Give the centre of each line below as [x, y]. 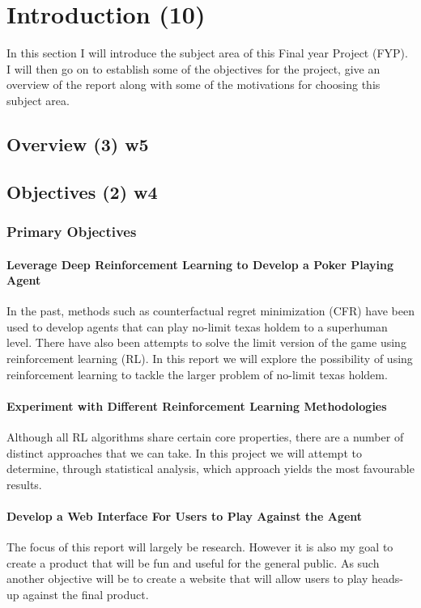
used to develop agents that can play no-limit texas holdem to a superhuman [197, 326]
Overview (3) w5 [78, 144]
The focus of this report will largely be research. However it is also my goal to [200, 547]
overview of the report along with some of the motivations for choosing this [193, 84]
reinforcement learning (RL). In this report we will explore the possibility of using [210, 359]
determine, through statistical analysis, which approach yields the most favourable [210, 469]
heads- [387, 578]
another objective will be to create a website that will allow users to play [187, 578]
